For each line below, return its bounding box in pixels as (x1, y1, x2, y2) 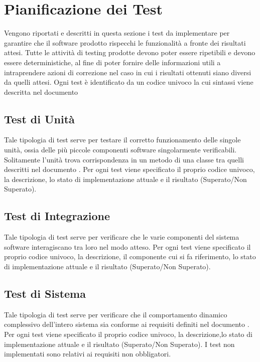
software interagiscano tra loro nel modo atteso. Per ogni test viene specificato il (4, 241, 251, 252)
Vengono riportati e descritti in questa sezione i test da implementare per (4, 28, 230, 38)
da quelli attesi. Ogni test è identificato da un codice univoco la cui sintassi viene (4, 77, 253, 87)
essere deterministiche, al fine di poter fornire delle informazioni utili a (4, 57, 221, 67)
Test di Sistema (4, 286, 86, 301)
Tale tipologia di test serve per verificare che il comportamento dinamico (4, 309, 227, 319)
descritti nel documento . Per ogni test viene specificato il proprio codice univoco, (4, 164, 255, 174)
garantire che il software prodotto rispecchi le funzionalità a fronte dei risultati (4, 37, 246, 48)
